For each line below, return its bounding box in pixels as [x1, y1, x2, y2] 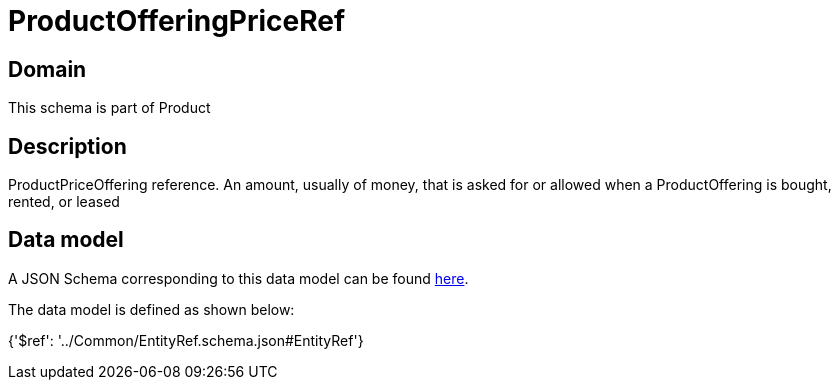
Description [8, 133, 127, 159]
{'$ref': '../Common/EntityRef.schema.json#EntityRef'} [8, 331, 364, 349]
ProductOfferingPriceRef [8, 4, 346, 38]
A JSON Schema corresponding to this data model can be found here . [8, 269, 469, 287]
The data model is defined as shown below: [8, 300, 295, 318]
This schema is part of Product [8, 99, 211, 117]
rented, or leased [8, 193, 120, 211]
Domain [8, 56, 87, 82]
